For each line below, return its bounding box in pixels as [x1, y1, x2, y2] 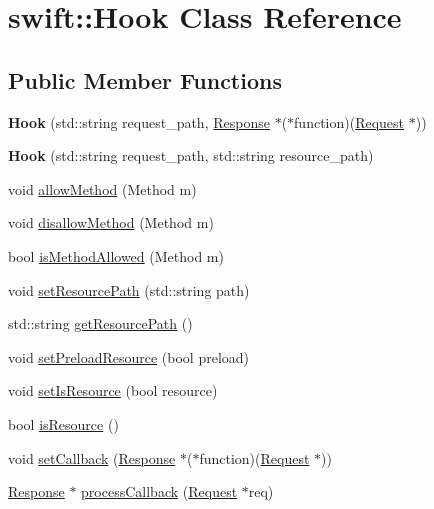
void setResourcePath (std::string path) [8, 279, 250, 300]
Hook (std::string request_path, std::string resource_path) [8, 145, 374, 166]
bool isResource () [8, 413, 119, 434]
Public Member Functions [8, 64, 282, 95]
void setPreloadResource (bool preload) [8, 346, 250, 367]
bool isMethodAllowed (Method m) [8, 245, 224, 266]
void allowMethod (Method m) [8, 178, 197, 199]
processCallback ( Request [81, 481, 238, 502]
